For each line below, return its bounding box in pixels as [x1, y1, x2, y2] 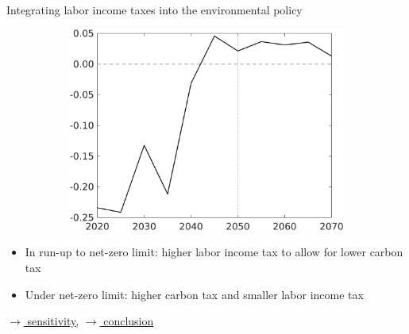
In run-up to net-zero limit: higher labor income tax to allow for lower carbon [25, 244, 403, 260]
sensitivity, [27, 313, 79, 329]
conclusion [103, 313, 154, 329]
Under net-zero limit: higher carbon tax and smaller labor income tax [25, 286, 364, 302]
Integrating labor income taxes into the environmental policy [6, 2, 303, 17]
